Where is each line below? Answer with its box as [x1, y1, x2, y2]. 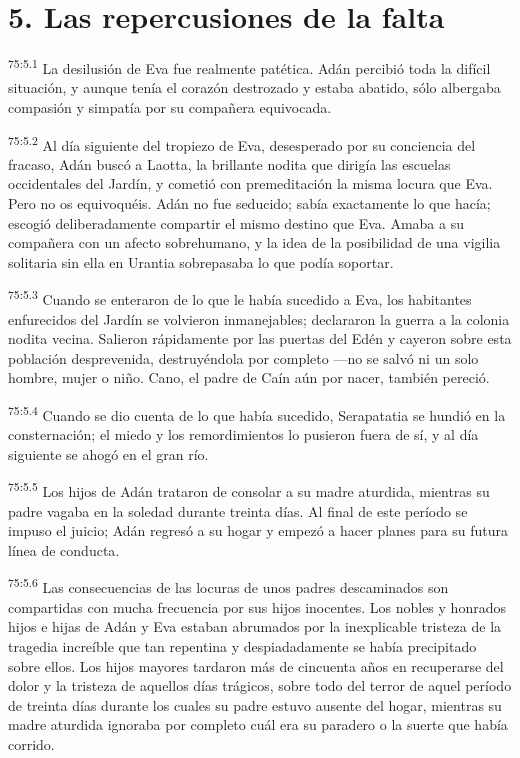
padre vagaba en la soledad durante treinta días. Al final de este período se [8, 500, 468, 521]
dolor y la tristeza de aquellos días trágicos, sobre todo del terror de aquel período [8, 675, 512, 696]
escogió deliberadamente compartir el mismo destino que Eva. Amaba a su [8, 212, 464, 233]
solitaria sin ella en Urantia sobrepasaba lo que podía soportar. [8, 251, 394, 272]
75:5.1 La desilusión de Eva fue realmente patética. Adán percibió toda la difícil [8, 55, 491, 78]
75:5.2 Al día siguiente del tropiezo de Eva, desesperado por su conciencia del [8, 131, 476, 155]
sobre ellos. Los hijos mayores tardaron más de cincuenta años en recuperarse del [8, 655, 504, 676]
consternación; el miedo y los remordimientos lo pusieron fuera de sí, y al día [8, 424, 479, 445]
